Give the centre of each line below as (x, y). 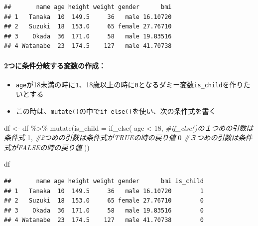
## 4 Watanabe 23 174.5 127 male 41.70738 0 (104, 220)
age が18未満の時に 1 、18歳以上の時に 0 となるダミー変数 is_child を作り (129, 84)
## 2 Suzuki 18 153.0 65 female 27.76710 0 (104, 201)
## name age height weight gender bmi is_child (104, 181)
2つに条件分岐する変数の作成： (55, 65)
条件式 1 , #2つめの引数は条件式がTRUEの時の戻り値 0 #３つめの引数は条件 (128, 137)
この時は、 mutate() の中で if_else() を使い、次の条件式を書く (116, 111)
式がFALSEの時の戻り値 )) (47, 147)
